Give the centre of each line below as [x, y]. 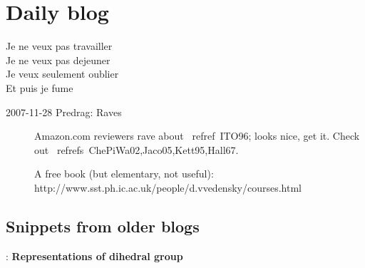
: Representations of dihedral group [94, 256]
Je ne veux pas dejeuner [58, 60]
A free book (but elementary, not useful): [124, 174]
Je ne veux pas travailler [59, 46]
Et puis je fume [40, 87]
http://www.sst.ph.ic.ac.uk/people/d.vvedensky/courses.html [168, 187]
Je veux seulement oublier [62, 74]
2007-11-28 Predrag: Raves [64, 112]
